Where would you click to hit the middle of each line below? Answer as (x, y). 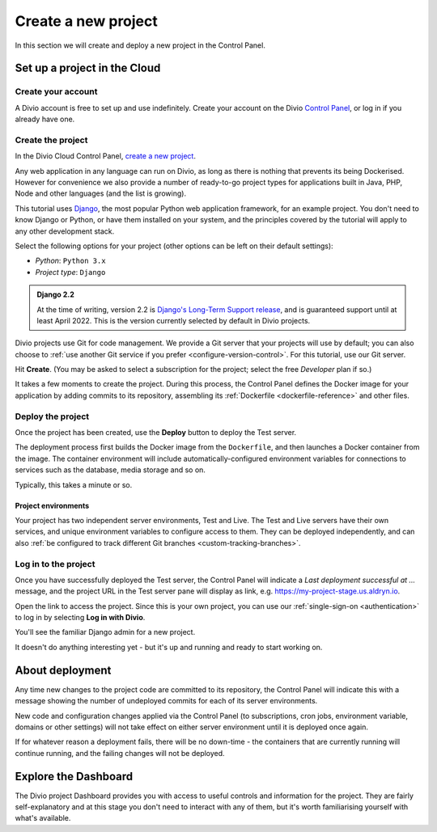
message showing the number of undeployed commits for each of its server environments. (166, 701)
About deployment (63, 670)
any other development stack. (65, 231)
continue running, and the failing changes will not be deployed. (120, 753)
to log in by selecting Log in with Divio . (80, 618)
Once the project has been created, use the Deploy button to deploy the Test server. (156, 433)
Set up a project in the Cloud (88, 68)
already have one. (45, 119)
